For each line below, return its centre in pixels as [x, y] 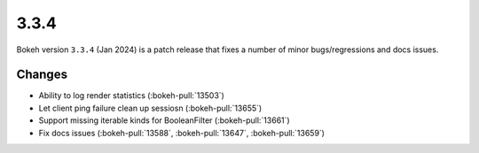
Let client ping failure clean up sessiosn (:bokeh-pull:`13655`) [150, 108]
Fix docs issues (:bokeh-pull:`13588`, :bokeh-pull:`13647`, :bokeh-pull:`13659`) [182, 133]
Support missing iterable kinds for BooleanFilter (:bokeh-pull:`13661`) [164, 120]
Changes [42, 75]
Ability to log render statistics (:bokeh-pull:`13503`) [132, 96]
